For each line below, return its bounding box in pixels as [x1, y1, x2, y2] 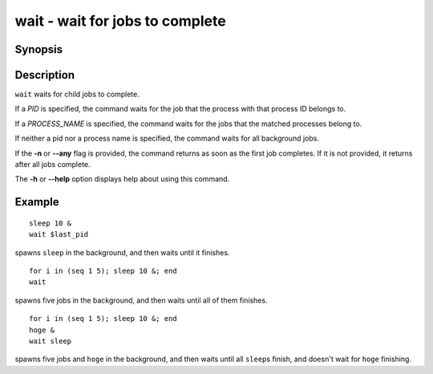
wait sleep [29, 336, 72, 345]
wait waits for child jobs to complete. [14, 89, 140, 100]
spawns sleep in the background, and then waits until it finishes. [14, 247, 230, 257]
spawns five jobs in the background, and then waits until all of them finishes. [14, 295, 268, 305]
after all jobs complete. [14, 160, 91, 169]
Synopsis [14, 43, 63, 56]
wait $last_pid [29, 230, 89, 239]
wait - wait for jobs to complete [14, 12, 226, 30]
